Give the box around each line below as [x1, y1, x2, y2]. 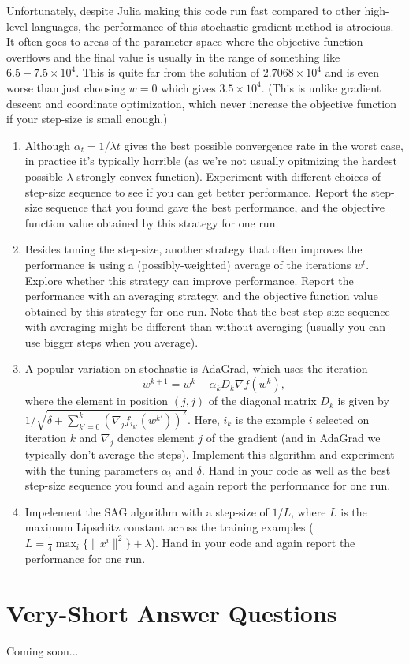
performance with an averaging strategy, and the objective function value [24, 287, 378, 304]
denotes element [117, 430, 195, 446]
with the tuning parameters [24, 461, 158, 478]
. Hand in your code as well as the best [202, 461, 391, 478]
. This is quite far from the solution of [76, 64, 260, 81]
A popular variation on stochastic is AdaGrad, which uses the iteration [24, 360, 368, 377]
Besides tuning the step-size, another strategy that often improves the [24, 241, 363, 257]
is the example [235, 411, 306, 427]
